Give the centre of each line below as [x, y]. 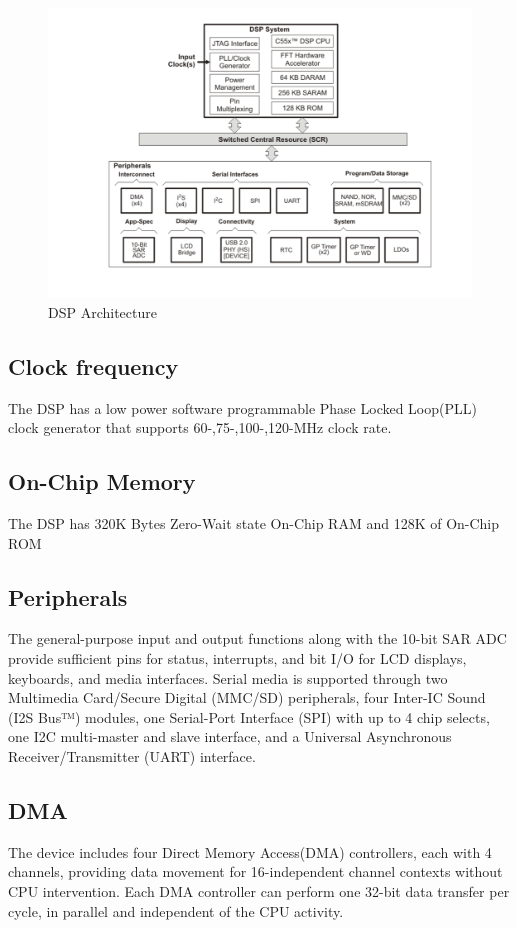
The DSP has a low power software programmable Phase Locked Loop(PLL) [242, 407]
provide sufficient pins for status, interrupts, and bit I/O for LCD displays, [237, 658]
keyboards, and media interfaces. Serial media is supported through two [228, 677]
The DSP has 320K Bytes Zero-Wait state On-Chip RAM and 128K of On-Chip [254, 523]
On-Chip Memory [102, 481]
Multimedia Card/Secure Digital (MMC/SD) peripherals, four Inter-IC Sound [247, 697]
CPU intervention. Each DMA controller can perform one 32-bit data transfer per [259, 890]
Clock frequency [93, 365]
